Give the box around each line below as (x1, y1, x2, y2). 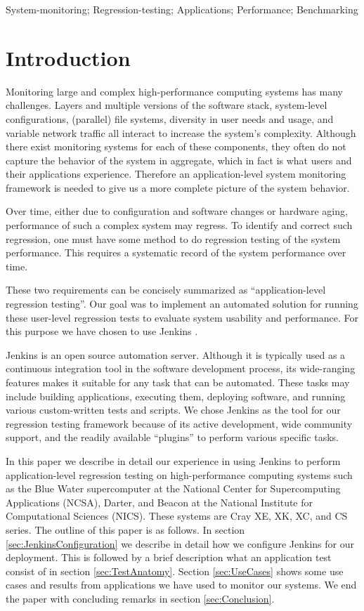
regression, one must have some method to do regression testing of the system (6, 231, 341, 246)
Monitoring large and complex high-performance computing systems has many (6, 84, 343, 98)
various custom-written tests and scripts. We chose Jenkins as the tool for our (6, 402, 341, 417)
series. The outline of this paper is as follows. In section (6, 522, 245, 537)
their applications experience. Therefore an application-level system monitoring (6, 166, 346, 181)
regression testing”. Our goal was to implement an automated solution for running (6, 296, 358, 311)
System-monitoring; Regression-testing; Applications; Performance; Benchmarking (6, 2, 358, 16)
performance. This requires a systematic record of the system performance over (6, 245, 346, 260)
